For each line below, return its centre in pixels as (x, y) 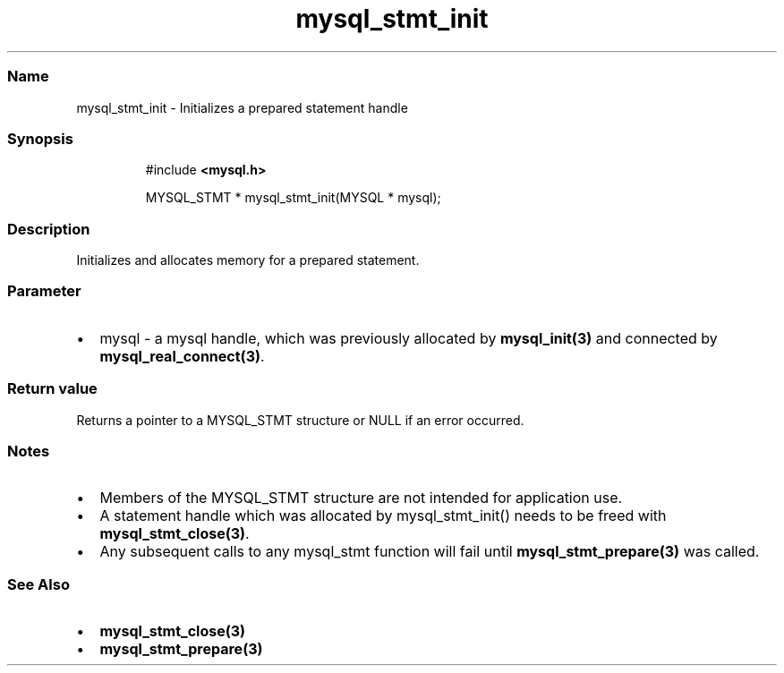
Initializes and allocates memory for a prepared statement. (248, 260)
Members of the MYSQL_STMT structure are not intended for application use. (361, 498)
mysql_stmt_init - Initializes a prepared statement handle (242, 107)
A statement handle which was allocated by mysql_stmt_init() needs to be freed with (383, 516)
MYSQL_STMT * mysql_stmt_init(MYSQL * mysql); (293, 198)
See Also (38, 584)
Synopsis (40, 138)
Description (49, 229)
